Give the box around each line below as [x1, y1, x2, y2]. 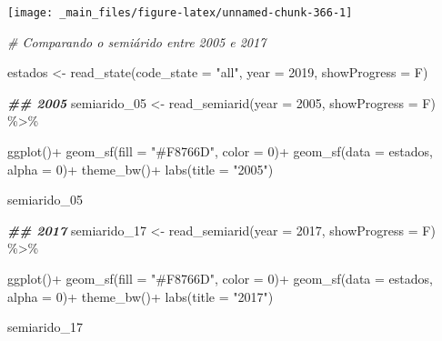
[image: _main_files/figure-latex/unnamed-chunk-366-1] [7, 6, 353, 19]
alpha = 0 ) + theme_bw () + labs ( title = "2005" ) [7, 159, 274, 178]
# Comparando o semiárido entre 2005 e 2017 [7, 32, 266, 51]
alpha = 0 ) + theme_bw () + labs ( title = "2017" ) [7, 286, 274, 306]
